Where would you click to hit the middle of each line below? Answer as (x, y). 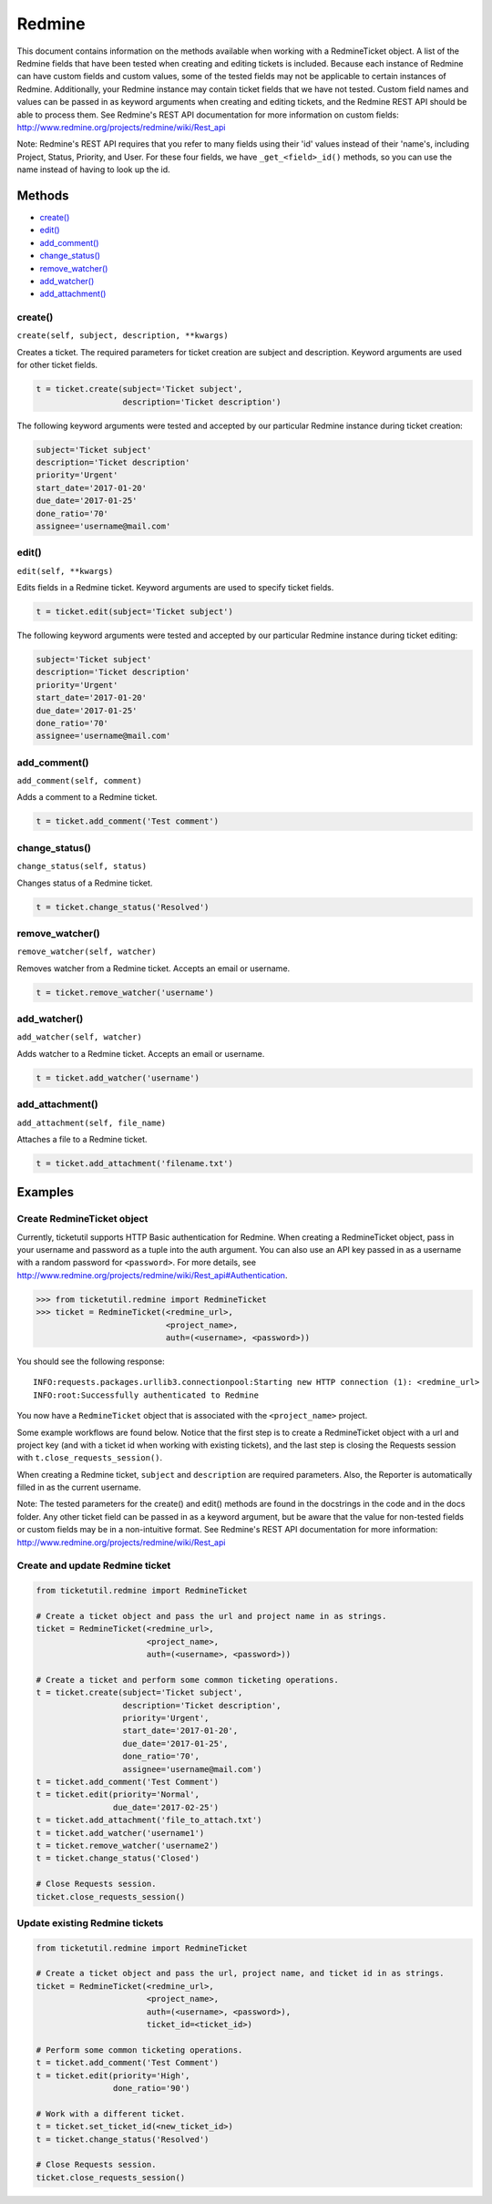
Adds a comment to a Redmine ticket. (87, 797)
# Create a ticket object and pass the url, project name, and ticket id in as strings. (241, 1973)
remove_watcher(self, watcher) (87, 952)
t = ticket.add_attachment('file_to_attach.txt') (149, 1820)
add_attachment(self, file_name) (92, 1123)
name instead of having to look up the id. (93, 169)
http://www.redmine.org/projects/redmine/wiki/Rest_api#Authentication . (152, 1275)
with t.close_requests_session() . (90, 1458)
